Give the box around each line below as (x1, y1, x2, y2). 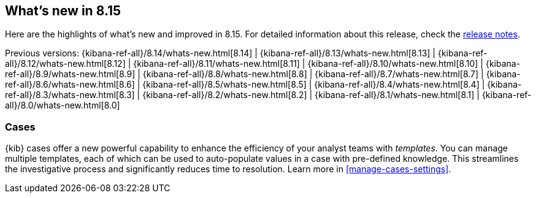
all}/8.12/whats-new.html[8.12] (5, 58, 126, 69)
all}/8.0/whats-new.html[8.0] (5, 100, 120, 111)
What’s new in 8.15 (5, 3, 121, 18)
